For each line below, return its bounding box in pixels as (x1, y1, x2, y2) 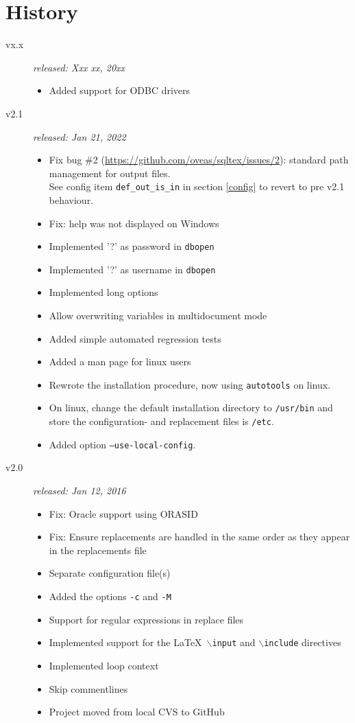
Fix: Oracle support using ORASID (49, 506, 198, 520)
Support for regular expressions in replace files (49, 612, 244, 626)
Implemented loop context (49, 658, 159, 672)
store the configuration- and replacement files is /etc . (49, 414, 274, 428)
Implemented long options (49, 285, 158, 299)
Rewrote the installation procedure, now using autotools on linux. (49, 377, 331, 391)
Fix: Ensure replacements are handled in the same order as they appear (49, 529, 350, 544)
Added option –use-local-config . (49, 437, 196, 451)
